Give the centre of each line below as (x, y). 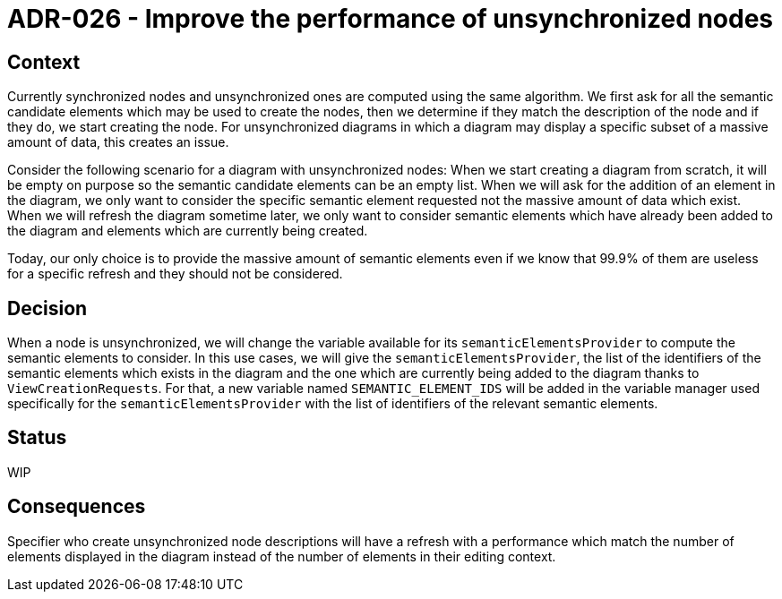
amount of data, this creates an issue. (118, 142)
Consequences (77, 507)
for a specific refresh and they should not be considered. (175, 274)
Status (37, 438)
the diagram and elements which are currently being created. (188, 231)
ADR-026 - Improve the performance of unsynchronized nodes (391, 19)
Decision (47, 308)
